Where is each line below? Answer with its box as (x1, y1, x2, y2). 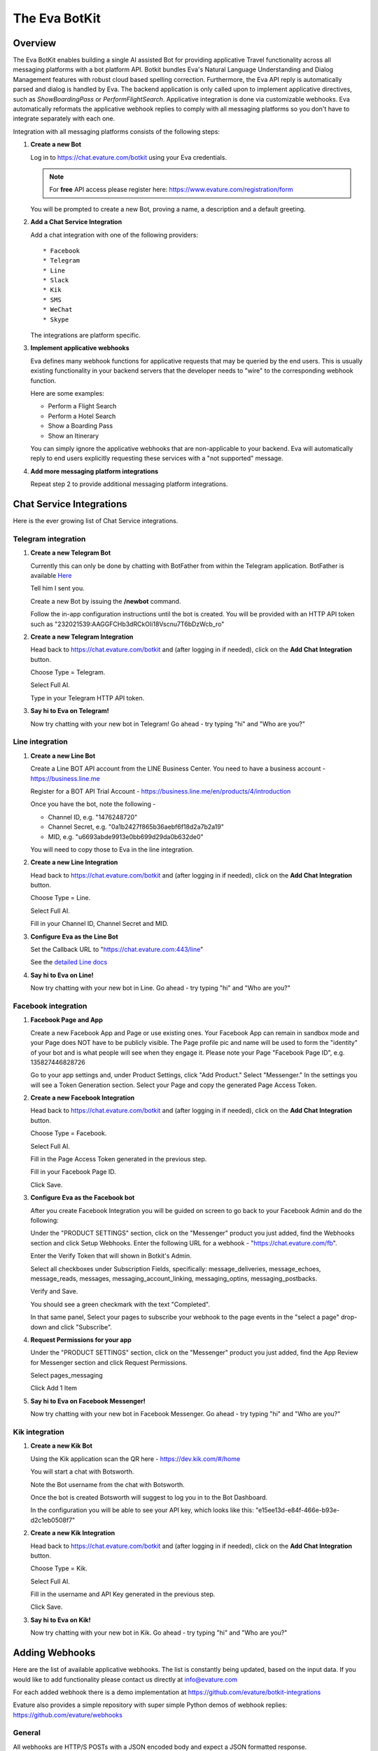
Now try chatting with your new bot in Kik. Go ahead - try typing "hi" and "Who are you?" (30, 1628, 288, 1637)
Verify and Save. (30, 1287, 78, 1296)
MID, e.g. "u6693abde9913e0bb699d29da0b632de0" (48, 832, 204, 840)
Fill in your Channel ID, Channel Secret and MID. (30, 920, 169, 928)
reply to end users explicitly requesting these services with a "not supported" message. (30, 454, 283, 462)
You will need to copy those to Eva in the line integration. (30, 845, 194, 854)
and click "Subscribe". (48, 1322, 112, 1331)
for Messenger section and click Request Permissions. (30, 1358, 188, 1366)
